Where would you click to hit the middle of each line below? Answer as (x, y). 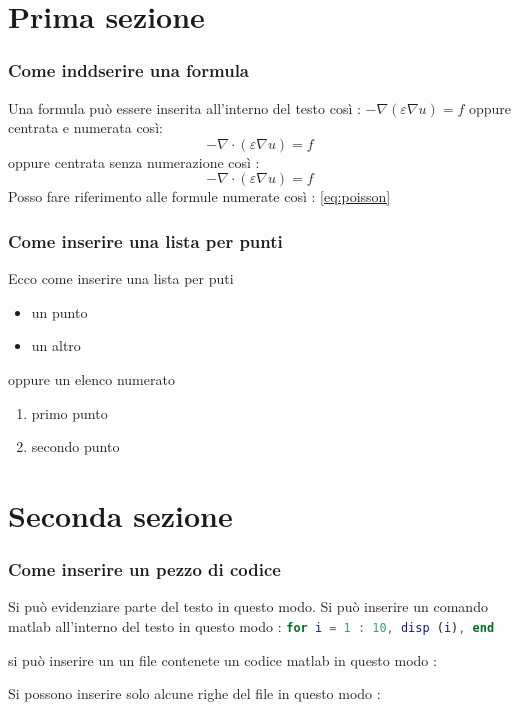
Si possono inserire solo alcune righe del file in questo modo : (194, 693)
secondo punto (75, 446)
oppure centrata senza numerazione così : (134, 161)
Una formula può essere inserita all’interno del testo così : (184, 107)
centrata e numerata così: (85, 127)
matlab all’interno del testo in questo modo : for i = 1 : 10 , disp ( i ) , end (251, 625)
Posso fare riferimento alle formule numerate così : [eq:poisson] (199, 196)
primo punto (69, 412)
